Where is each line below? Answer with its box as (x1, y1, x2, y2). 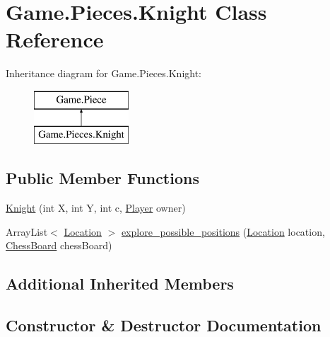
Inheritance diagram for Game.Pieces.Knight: (6, 66, 202, 81)
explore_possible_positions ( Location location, (121, 224, 325, 239)
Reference (6, 25, 104, 54)
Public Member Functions (6, 167, 199, 189)
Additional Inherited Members (6, 273, 234, 295)
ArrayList (6, 224, 48, 239)
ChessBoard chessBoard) (6, 238, 112, 253)
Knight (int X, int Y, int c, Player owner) (6, 200, 186, 215)
